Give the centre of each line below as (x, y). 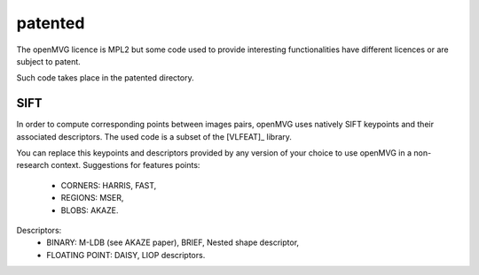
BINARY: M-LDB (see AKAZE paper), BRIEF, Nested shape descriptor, (173, 242)
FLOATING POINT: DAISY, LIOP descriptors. (126, 255)
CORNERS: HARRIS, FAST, (109, 185)
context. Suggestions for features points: (126, 165)
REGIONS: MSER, (92, 198)
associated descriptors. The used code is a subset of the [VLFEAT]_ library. (154, 136)
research (33, 165)
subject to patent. (49, 61)
